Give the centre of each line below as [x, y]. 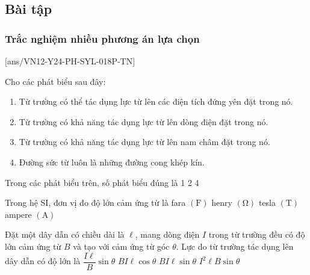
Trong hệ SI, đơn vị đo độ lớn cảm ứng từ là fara [95, 202]
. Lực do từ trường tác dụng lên [235, 246]
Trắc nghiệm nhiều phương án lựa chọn [102, 38]
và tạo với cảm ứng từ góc [121, 246]
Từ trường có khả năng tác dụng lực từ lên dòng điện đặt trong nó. [144, 121]
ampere [18, 214]
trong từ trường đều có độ [257, 234]
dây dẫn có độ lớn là [43, 261]
